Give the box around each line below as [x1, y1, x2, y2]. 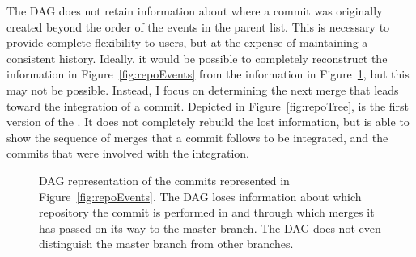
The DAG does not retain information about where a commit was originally [6, 2, 383, 19]
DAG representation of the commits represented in [39, 171, 290, 188]
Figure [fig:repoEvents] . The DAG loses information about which [39, 187, 362, 204]
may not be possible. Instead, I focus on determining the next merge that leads [6, 81, 399, 98]
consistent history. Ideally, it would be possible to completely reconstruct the [6, 49, 388, 66]
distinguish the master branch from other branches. [39, 235, 294, 252]
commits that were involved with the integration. [6, 145, 249, 162]
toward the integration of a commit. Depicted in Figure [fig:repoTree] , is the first [6, 97, 410, 114]
